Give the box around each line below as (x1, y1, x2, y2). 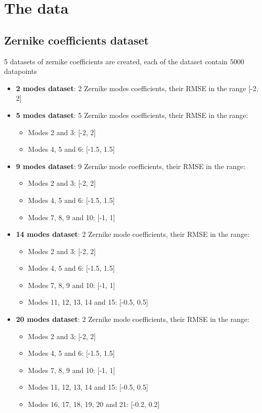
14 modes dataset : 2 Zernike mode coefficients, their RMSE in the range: (16, 229, 249, 239)
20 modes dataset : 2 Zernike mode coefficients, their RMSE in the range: (16, 314, 249, 324)
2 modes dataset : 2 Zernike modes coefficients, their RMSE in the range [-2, (16, 82, 258, 93)
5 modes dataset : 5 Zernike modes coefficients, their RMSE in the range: (16, 109, 248, 120)
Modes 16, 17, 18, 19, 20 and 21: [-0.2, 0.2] (28, 399, 160, 409)
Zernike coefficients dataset (4, 32, 149, 48)
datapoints (4, 66, 37, 76)
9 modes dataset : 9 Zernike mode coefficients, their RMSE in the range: (16, 160, 245, 171)
